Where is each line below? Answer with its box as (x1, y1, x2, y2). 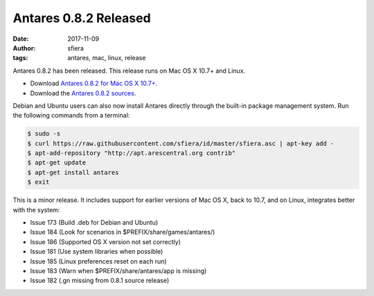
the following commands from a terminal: (12, 111, 130, 120)
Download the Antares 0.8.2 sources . (30, 89, 136, 97)
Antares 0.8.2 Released (12, 10, 152, 26)
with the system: (12, 205, 60, 214)
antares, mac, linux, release (67, 54, 146, 62)
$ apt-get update (27, 159, 87, 167)
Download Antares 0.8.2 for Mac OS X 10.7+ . (30, 80, 158, 88)
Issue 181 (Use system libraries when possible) (30, 248, 163, 256)
